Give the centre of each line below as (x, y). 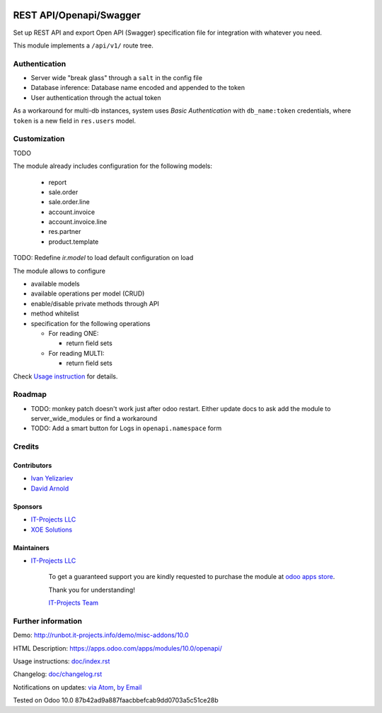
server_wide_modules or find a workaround (94, 419)
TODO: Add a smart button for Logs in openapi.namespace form (126, 428)
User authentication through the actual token (96, 97)
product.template (74, 242)
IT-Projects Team (74, 603)
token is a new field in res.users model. (75, 120)
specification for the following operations (91, 323)
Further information (48, 621)
